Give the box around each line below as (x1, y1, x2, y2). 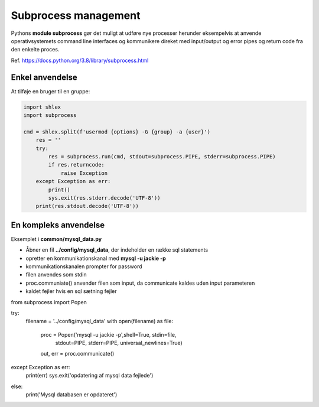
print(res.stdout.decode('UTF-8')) (35, 203, 139, 210)
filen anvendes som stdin (25, 271, 87, 278)
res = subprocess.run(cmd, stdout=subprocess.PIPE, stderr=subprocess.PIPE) (48, 153, 276, 159)
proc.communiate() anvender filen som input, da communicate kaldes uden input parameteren (25, 279, 255, 286)
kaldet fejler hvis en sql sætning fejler (25, 288, 118, 295)
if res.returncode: (48, 161, 105, 168)
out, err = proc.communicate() (40, 350, 115, 357)
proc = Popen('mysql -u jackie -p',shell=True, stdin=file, (40, 331, 177, 338)
